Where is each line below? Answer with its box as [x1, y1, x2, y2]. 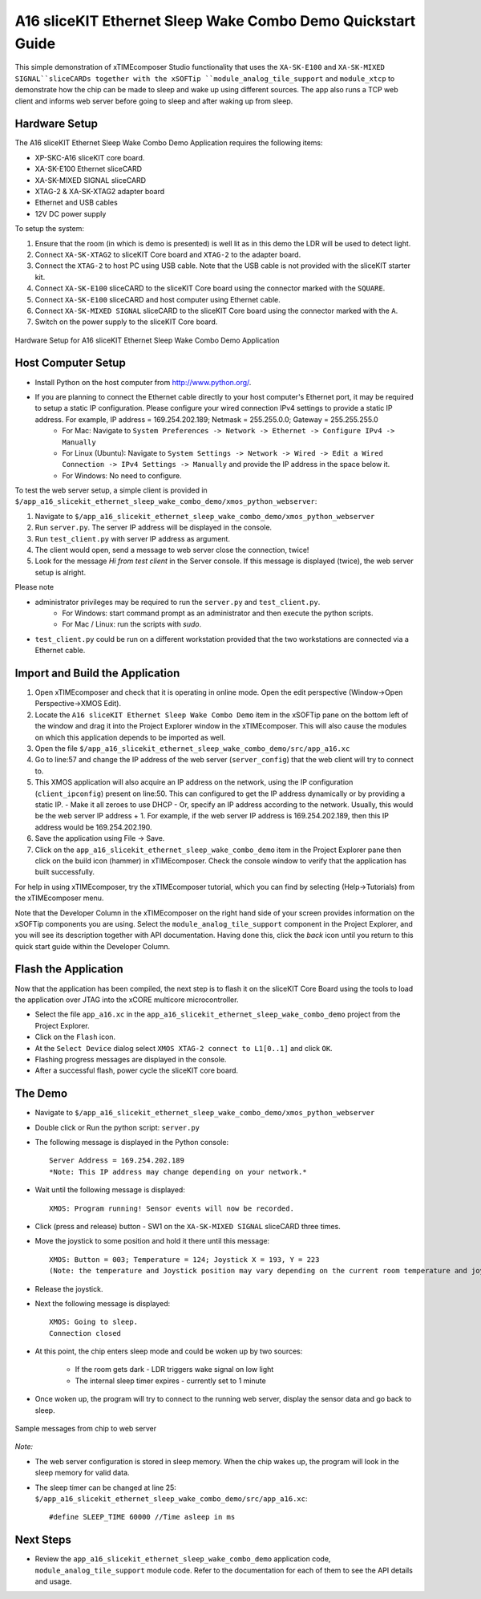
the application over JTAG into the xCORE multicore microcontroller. [14, 995, 239, 1004]
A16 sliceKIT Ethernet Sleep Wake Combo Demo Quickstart [14, 12, 416, 30]
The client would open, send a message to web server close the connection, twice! [34, 546, 309, 555]
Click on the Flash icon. [34, 1032, 116, 1042]
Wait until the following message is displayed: [34, 1185, 186, 1195]
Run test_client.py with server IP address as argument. [34, 534, 230, 543]
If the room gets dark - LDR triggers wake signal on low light [75, 1365, 274, 1374]
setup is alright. [34, 567, 87, 577]
